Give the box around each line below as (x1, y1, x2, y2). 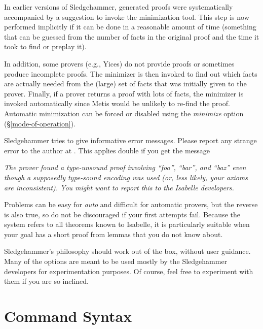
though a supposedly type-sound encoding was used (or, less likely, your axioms (4, 172, 248, 182)
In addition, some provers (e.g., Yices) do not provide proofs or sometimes (4, 58, 235, 69)
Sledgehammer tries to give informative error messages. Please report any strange (4, 135, 257, 146)
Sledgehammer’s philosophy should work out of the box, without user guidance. (4, 246, 251, 256)
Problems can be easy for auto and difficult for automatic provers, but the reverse (4, 199, 258, 210)
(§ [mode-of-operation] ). (4, 118, 76, 128)
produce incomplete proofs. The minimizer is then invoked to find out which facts (4, 68, 257, 79)
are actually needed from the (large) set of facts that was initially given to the (4, 78, 247, 89)
